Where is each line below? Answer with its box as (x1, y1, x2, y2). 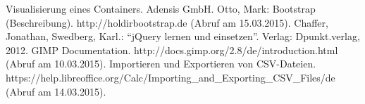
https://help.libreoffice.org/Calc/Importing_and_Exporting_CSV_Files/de (6, 70, 335, 84)
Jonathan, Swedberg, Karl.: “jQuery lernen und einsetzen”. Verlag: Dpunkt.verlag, (6, 29, 360, 44)
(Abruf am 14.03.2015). (6, 84, 106, 98)
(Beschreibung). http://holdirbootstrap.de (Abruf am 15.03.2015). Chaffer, (6, 15, 328, 30)
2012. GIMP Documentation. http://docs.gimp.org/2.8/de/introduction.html (6, 42, 338, 57)
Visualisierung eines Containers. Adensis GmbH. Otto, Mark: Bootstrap (6, 1, 316, 15)
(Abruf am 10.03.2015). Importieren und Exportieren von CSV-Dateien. (6, 56, 316, 71)
